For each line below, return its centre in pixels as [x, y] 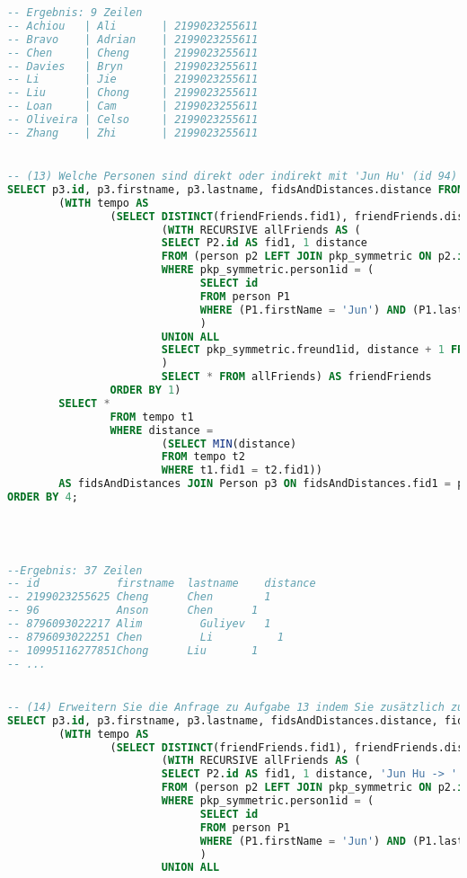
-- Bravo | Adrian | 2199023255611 [133, 39]
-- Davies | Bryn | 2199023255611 [133, 66]
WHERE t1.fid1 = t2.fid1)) [242, 470]
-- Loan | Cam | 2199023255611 [133, 106]
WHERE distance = [162, 430]
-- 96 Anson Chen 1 [133, 611]
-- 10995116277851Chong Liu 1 [133, 650]
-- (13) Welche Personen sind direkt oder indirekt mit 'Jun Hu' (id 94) [233, 177]
